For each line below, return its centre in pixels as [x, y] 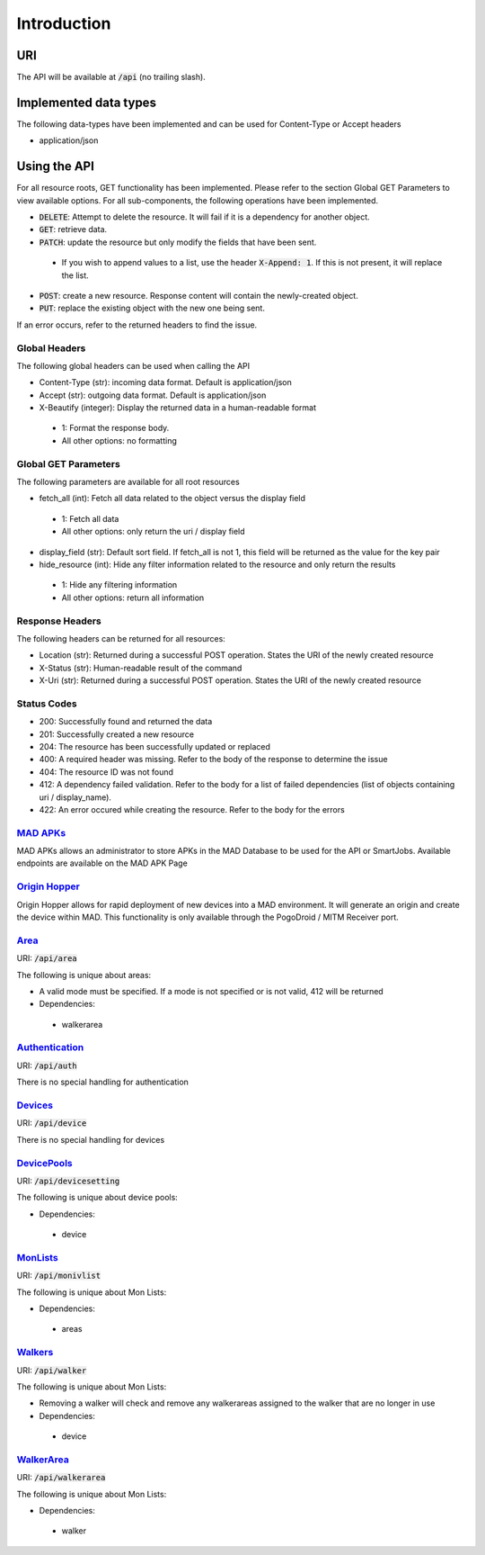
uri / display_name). [75, 797]
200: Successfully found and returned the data [126, 722]
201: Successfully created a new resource [117, 734]
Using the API [55, 166]
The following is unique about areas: [84, 975]
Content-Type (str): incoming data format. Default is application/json [165, 382]
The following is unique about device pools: [97, 1198]
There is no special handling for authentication [102, 1082]
